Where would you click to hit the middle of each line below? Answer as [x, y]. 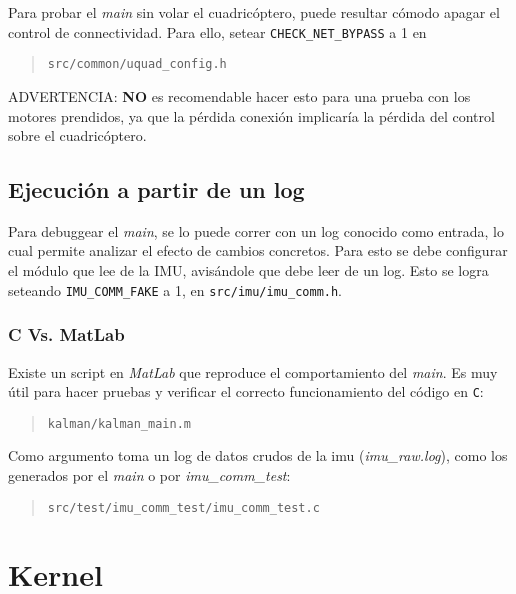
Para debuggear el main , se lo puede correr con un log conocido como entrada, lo [256, 230]
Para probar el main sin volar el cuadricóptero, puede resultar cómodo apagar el [254, 12]
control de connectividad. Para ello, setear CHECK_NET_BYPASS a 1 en [217, 31]
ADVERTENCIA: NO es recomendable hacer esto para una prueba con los [239, 95]
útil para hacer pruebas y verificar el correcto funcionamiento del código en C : [246, 391]
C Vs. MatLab [66, 334]
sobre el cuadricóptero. [77, 135]
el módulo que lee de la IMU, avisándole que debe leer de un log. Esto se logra [248, 270]
